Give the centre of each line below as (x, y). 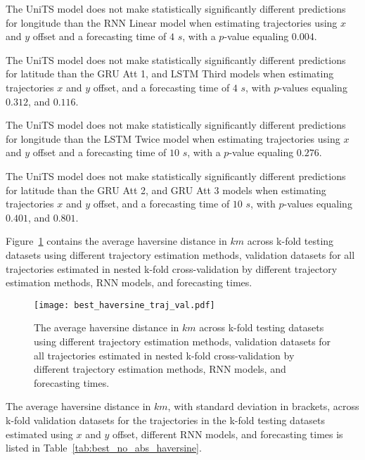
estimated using (39, 434)
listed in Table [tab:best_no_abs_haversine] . (104, 448)
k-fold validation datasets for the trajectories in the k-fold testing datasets (166, 420)
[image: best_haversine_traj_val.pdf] (124, 305)
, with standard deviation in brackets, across (263, 406)
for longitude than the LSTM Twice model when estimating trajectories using (173, 138)
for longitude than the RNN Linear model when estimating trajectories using (172, 22)
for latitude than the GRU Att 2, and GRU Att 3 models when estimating (166, 190)
